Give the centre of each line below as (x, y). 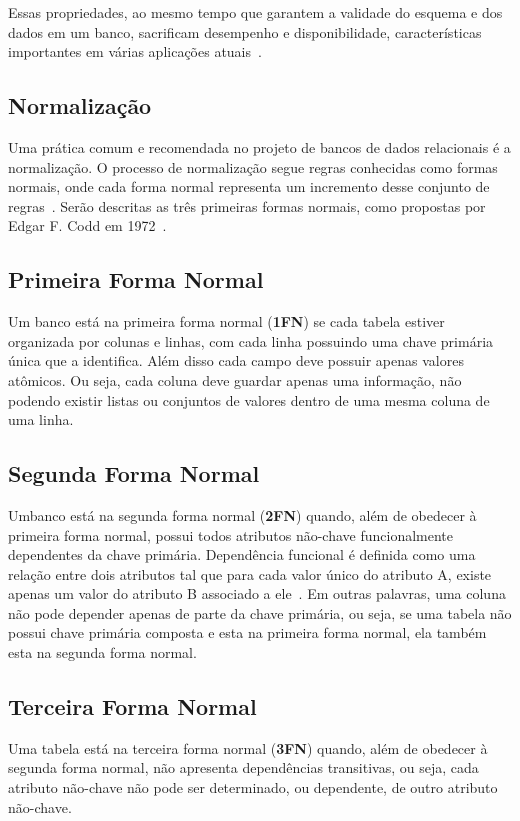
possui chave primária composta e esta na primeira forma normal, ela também (247, 632)
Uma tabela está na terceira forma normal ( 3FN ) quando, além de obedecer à (248, 747)
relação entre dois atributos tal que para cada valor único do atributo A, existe (250, 573)
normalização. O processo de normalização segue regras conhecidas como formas (253, 166)
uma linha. (41, 419)
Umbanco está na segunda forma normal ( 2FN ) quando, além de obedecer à (242, 514)
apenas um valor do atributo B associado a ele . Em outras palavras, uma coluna (257, 593)
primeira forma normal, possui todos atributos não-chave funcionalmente (231, 534)
